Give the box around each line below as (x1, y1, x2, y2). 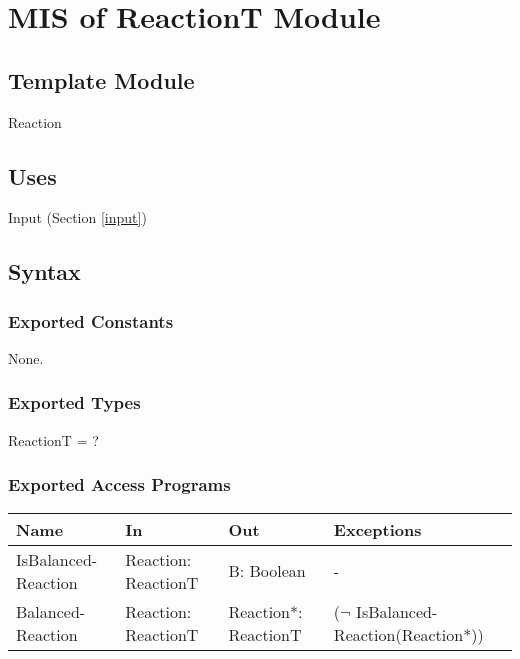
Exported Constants (8, 308, 174, 333)
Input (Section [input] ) (8, 207, 147, 228)
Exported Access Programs (8, 472, 231, 497)
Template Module (8, 64, 195, 95)
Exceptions (333, 517, 422, 541)
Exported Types (8, 390, 141, 415)
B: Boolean (228, 559, 306, 583)
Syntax (8, 256, 81, 287)
